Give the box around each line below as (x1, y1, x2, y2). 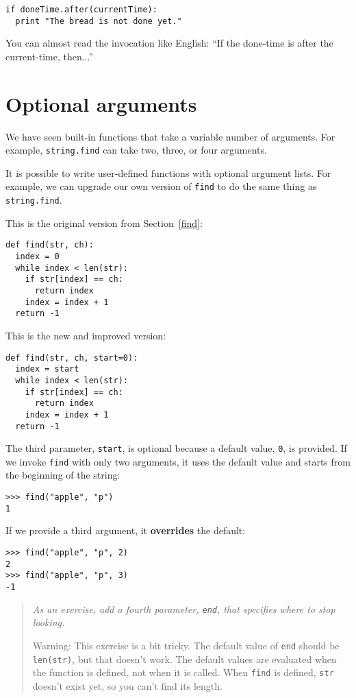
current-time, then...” (5, 49, 94, 63)
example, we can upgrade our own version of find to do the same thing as (5, 179, 317, 193)
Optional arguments (5, 89, 197, 117)
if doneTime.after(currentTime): (5, 5, 157, 14)
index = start (15, 364, 79, 374)
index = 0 (15, 252, 60, 262)
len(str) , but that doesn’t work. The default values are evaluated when (32, 651, 337, 666)
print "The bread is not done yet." (15, 16, 182, 26)
